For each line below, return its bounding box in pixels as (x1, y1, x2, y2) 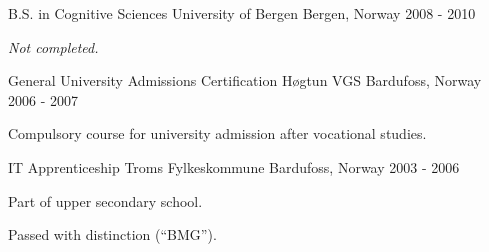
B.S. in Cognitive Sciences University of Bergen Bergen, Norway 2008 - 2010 (8, 3, 476, 23)
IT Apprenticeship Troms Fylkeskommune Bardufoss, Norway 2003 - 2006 (8, 156, 460, 177)
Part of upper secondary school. (8, 190, 203, 211)
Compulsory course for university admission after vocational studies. (8, 123, 427, 144)
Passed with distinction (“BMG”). (8, 224, 217, 245)
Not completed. (8, 36, 99, 57)
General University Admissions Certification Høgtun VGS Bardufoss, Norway (8, 70, 482, 91)
